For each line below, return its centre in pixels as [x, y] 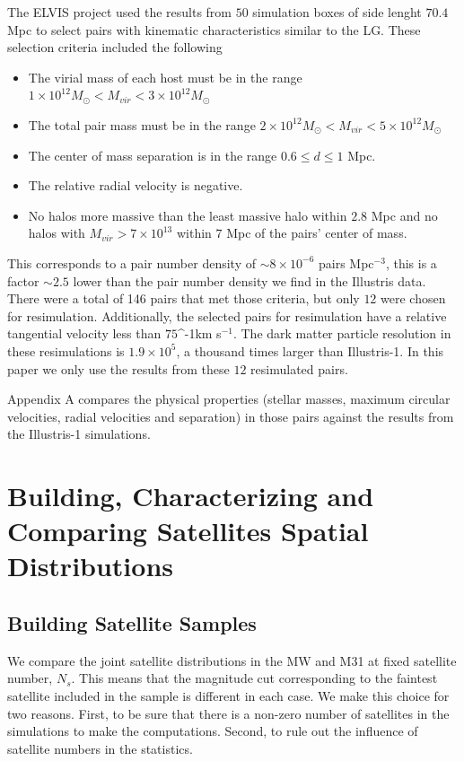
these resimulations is [66, 350]
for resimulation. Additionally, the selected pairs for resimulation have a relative [227, 315]
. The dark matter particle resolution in [342, 333]
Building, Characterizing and [191, 496]
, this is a [411, 262]
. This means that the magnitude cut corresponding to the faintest [254, 678]
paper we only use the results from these [118, 368]
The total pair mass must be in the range [142, 124]
